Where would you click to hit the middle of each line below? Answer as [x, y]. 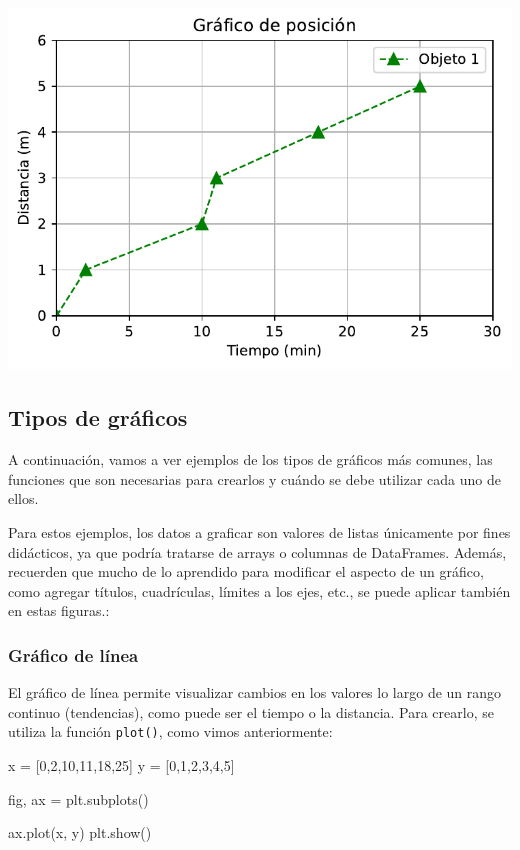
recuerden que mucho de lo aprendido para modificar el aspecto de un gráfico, [246, 571]
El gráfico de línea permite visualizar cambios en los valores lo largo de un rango [255, 692]
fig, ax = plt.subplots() [78, 798]
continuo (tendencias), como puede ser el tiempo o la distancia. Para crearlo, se [251, 711]
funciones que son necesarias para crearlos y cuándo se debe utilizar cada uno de [254, 478]
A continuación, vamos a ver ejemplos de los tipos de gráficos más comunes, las [250, 459]
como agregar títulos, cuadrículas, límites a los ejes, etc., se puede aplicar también [259, 590]
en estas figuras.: [59, 610]
